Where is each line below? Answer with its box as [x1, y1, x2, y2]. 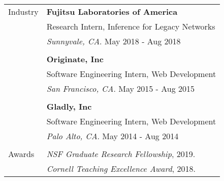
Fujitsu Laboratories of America [46, 6, 178, 17]
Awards [8, 148, 35, 160]
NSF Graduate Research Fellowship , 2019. [46, 148, 196, 160]
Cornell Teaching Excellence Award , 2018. [46, 163, 196, 174]
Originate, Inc [46, 53, 104, 65]
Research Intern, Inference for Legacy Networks [46, 20, 215, 32]
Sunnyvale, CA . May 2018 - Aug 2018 [46, 35, 181, 47]
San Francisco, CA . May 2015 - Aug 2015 [46, 83, 195, 94]
